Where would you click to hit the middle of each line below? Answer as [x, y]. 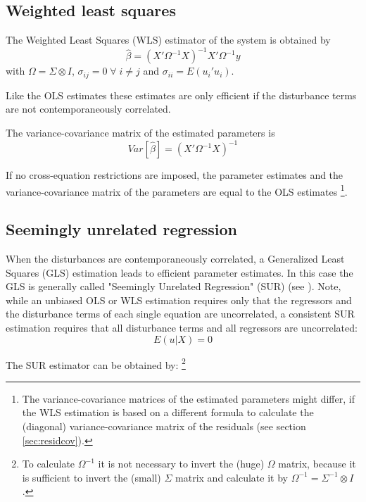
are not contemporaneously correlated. [88, 109]
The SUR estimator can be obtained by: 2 [96, 363]
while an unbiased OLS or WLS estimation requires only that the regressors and [179, 300]
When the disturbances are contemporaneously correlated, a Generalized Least [175, 259]
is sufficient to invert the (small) [91, 477]
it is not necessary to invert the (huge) [181, 464]
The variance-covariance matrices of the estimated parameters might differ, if [188, 398]
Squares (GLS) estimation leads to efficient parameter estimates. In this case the [179, 272]
